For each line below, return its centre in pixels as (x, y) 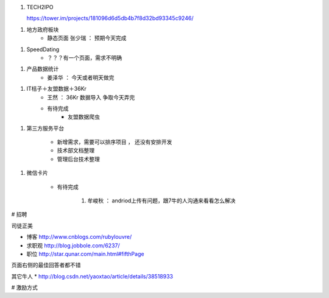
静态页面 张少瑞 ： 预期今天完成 (87, 38)
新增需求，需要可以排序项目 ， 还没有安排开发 (115, 142)
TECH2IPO (40, 7)
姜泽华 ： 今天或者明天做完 (81, 77)
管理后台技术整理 (78, 159)
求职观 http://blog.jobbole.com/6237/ (73, 245)
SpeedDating (43, 49)
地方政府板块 (43, 29)
